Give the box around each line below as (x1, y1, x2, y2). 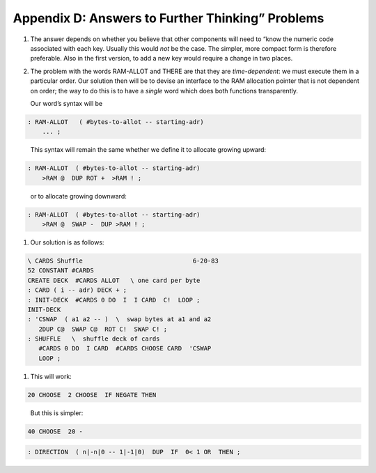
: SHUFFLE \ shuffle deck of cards (27, 335, 160, 343)
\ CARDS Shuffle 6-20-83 (27, 256, 219, 265)
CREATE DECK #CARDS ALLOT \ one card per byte (27, 276, 201, 284)
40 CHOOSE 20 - (27, 427, 84, 435)
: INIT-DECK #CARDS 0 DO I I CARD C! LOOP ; (27, 296, 201, 304)
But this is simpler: (30, 408, 84, 417)
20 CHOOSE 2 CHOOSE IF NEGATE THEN (27, 391, 157, 398)
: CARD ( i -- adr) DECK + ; (27, 286, 127, 294)
